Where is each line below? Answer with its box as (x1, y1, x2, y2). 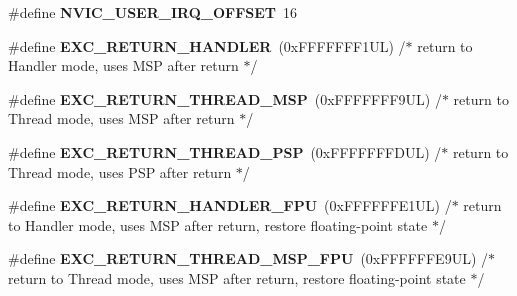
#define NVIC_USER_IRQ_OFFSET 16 (8, 2, 298, 22)
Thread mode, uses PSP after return (8, 161, 232, 182)
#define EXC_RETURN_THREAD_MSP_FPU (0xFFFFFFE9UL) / (8, 248, 488, 269)
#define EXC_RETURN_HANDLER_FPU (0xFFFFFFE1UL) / (8, 195, 452, 216)
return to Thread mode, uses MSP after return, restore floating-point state (8, 267, 466, 288)
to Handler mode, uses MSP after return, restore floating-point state (8, 214, 428, 235)
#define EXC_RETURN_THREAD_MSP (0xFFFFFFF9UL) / (8, 88, 442, 109)
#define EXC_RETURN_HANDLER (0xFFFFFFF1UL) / (8, 35, 406, 56)
